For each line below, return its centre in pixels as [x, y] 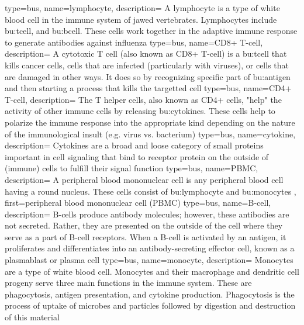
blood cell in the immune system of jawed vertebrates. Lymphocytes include [141, 19]
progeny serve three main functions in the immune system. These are [128, 283]
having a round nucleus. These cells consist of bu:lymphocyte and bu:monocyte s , [151, 191]
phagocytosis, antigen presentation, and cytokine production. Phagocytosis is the [150, 294]
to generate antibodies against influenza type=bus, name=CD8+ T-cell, [134, 42]
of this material [32, 317]
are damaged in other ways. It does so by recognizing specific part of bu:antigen [148, 76]
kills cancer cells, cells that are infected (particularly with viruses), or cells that [147, 65]
